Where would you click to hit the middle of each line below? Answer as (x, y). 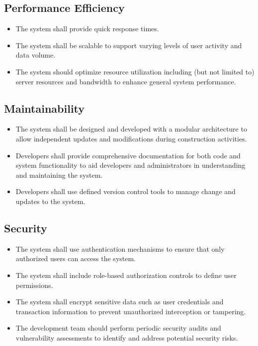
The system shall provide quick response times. (87, 29)
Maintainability (44, 108)
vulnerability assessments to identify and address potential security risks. (127, 337)
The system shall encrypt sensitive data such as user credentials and (120, 302)
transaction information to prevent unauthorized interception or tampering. (131, 311)
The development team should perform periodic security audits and (118, 328)
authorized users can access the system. (76, 258)
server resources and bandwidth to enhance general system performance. (126, 81)
